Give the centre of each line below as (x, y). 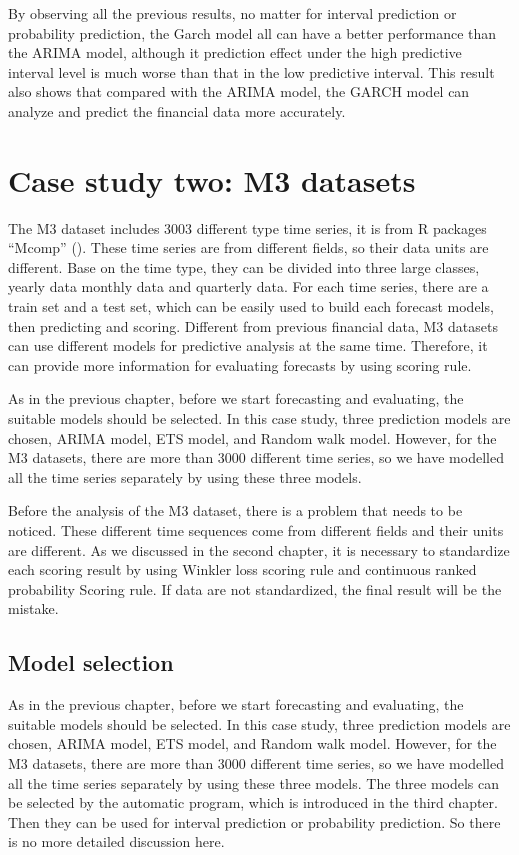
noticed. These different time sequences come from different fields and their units (256, 530)
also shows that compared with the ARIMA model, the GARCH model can (239, 91)
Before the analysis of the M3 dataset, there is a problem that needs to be (235, 510)
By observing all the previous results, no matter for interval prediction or (232, 13)
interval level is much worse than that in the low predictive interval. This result (251, 71)
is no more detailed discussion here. (116, 841)
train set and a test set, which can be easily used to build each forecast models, (251, 306)
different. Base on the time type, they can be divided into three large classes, (244, 266)
